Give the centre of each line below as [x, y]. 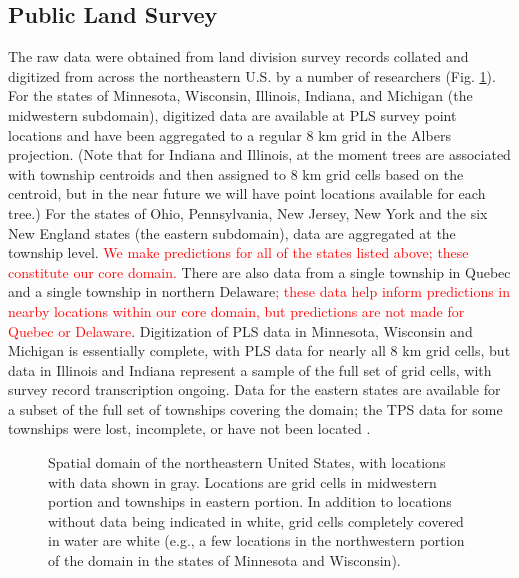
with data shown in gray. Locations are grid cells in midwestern [242, 481]
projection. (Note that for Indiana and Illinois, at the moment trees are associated [259, 154]
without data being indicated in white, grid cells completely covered [256, 520]
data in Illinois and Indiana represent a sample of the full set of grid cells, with [250, 369]
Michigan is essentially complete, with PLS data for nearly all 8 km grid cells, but [259, 350]
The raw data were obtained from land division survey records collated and [238, 56]
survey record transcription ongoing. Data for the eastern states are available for [254, 389]
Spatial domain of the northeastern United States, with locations [247, 462]
